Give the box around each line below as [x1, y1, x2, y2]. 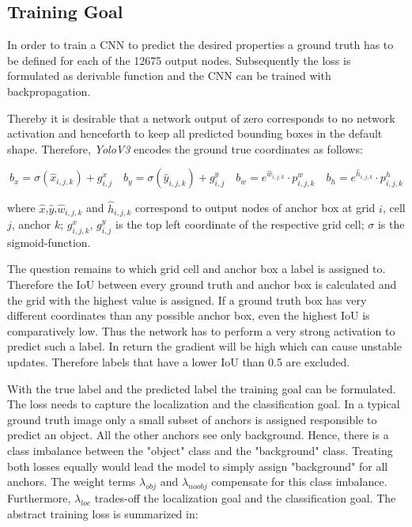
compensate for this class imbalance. [211, 473, 387, 490]
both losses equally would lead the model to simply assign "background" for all [7, 457, 388, 474]
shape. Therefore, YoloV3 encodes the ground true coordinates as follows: [7, 140, 363, 157]
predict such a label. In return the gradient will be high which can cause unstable [7, 338, 402, 354]
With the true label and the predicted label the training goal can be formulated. [7, 380, 396, 396]
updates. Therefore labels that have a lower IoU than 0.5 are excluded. [7, 353, 350, 370]
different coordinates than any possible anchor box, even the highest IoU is [7, 307, 370, 324]
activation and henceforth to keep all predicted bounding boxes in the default [7, 125, 383, 142]
